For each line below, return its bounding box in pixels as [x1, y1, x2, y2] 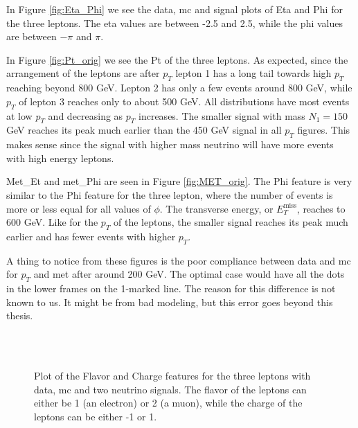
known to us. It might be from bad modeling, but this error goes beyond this [6, 294, 333, 309]
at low [6, 108, 33, 123]
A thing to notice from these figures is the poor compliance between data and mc [6, 253, 351, 267]
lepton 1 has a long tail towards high [175, 66, 332, 80]
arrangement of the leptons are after [6, 66, 160, 80]
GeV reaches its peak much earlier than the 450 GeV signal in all [6, 123, 282, 137]
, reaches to [296, 201, 346, 215]
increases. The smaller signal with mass [138, 108, 305, 123]
